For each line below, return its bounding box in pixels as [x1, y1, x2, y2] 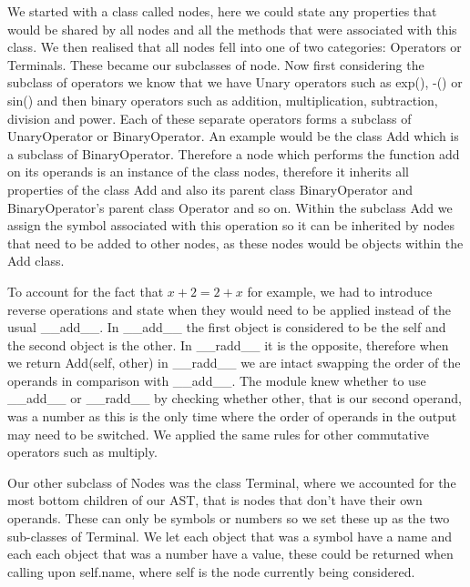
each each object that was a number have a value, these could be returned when [7, 544, 454, 563]
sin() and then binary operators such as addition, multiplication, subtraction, [7, 90, 438, 109]
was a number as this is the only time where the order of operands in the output [7, 407, 457, 426]
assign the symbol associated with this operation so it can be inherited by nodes [7, 216, 455, 235]
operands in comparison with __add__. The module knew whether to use [7, 370, 426, 390]
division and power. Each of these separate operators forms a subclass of [7, 108, 412, 127]
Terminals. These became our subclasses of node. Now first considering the [7, 55, 424, 74]
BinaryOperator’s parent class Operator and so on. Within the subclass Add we [7, 197, 453, 217]
